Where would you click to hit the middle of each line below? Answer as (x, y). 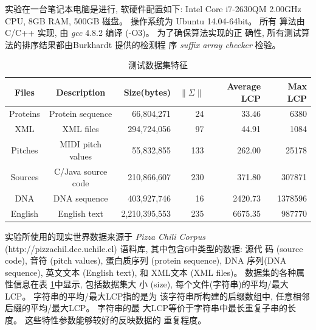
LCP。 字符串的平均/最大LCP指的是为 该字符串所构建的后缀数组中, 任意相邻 (157, 296)
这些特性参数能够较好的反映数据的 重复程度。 (115, 320)
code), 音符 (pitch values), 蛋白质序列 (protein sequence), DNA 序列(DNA (146, 260)
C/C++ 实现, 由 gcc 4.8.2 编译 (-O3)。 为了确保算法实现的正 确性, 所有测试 (153, 33)
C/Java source (81, 171)
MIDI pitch (81, 144)
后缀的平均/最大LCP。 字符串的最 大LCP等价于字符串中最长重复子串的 (146, 308)
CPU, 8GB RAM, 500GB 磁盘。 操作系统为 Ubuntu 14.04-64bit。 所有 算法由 (155, 20)
